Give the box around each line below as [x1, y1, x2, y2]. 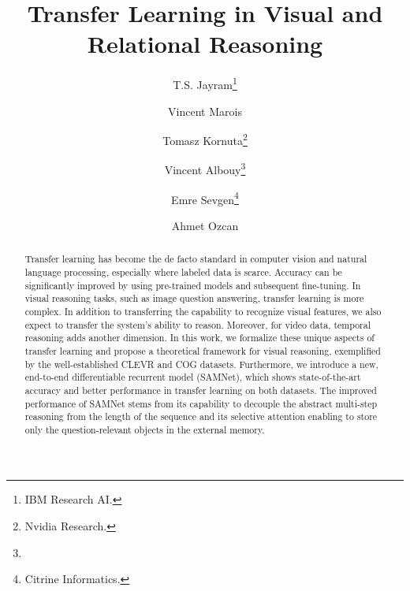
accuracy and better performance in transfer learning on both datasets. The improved [24, 383, 377, 396]
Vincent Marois [168, 102, 242, 119]
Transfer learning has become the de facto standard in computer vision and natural [24, 252, 367, 266]
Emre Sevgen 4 [171, 188, 239, 207]
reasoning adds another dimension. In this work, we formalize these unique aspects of [24, 331, 375, 344]
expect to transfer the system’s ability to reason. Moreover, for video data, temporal [24, 318, 371, 331]
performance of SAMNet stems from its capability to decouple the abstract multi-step [24, 396, 378, 410]
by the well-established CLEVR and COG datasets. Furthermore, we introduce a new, [24, 357, 378, 370]
